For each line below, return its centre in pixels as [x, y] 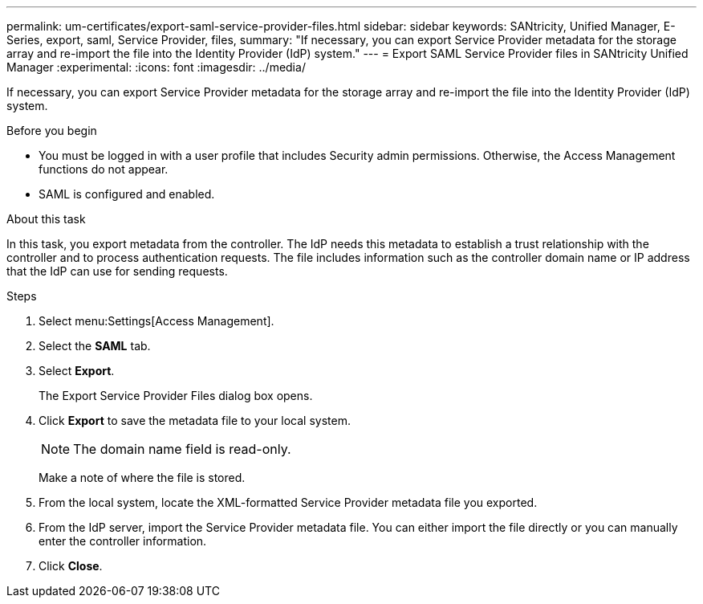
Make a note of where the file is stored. [142, 477]
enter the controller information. [123, 541]
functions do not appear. [104, 169]
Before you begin [52, 131]
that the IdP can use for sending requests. [117, 271]
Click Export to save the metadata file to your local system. [195, 420]
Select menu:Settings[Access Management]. [156, 321]
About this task [46, 219]
